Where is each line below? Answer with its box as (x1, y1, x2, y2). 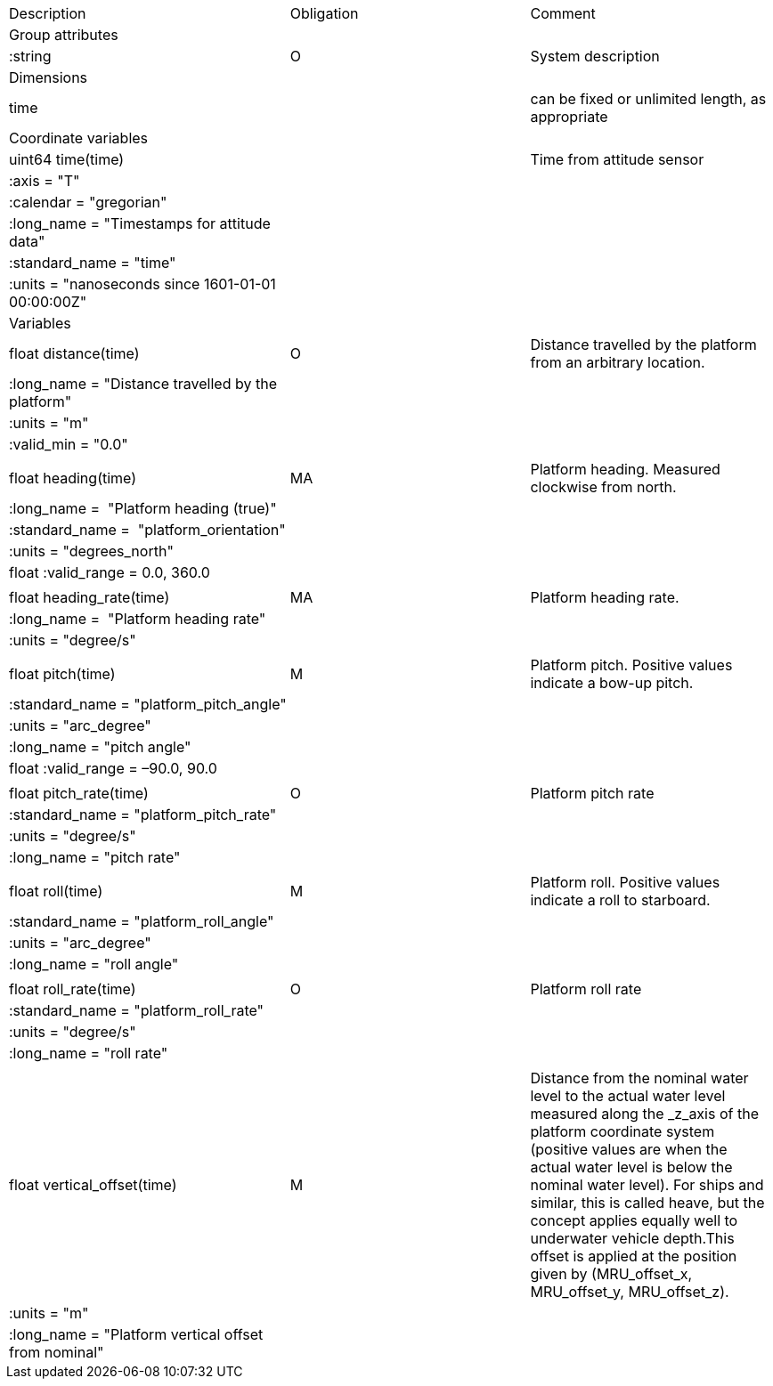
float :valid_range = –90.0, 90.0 (9, 759, 217, 777)
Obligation (289, 4, 359, 22)
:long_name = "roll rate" (9, 1044, 168, 1062)
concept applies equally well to (530, 1212, 738, 1229)
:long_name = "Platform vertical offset (9, 1325, 264, 1343)
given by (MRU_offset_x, (530, 1265, 693, 1283)
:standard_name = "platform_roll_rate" (9, 1001, 264, 1019)
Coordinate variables (9, 129, 149, 147)
